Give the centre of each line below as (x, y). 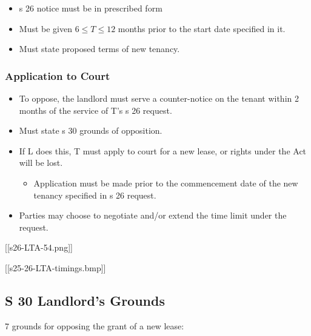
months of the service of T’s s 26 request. (95, 110)
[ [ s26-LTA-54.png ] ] (39, 247)
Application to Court (58, 75)
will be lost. (41, 163)
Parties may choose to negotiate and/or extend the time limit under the (153, 215)
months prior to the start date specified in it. (202, 28)
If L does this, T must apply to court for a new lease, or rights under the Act (163, 150)
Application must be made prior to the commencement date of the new (166, 183)
